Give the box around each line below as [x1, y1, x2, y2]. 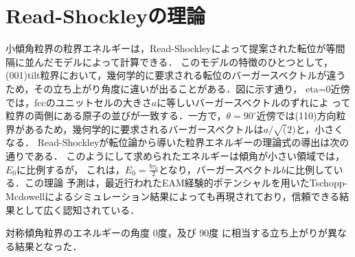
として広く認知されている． [14, 202, 140, 217]
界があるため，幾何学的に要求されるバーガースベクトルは [5, 121, 264, 136]
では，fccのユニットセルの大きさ [5, 95, 152, 109]
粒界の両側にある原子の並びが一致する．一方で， [5, 108, 227, 123]
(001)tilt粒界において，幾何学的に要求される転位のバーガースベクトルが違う [5, 68, 346, 82]
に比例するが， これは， [16, 162, 125, 176]
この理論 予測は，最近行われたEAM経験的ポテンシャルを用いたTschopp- [24, 175, 348, 190]
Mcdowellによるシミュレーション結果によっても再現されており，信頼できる [5, 189, 340, 204]
